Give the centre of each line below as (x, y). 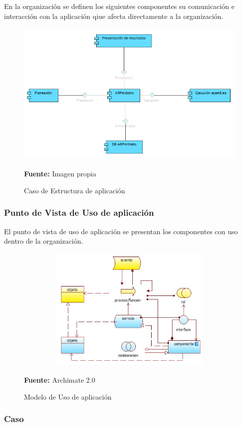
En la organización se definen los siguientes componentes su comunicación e (119, 6)
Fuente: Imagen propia (60, 174)
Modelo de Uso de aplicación (68, 396)
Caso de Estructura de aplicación (75, 190)
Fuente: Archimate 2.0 (60, 380)
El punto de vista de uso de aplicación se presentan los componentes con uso (121, 231)
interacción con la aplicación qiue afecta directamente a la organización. (114, 16)
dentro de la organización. (44, 241)
